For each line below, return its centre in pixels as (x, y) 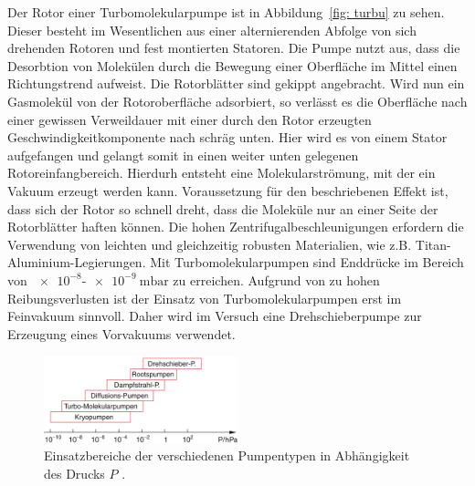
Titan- (433, 244)
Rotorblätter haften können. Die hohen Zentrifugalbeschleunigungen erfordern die (236, 227)
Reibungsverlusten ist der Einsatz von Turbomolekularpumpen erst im (205, 298)
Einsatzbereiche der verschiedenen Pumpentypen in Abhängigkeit (227, 455)
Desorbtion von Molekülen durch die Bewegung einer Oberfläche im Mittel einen (232, 65)
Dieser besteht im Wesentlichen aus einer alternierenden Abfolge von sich (212, 30)
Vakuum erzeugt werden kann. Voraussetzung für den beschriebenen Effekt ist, (228, 190)
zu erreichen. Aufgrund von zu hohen (276, 279)
